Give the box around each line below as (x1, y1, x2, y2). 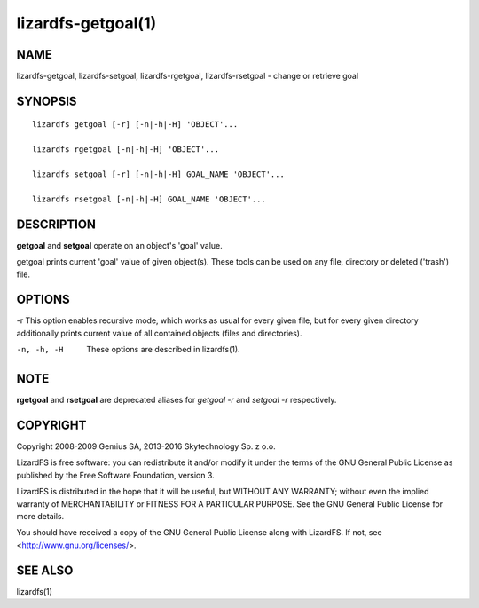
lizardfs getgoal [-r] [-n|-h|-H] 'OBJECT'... (32, 120, 239, 130)
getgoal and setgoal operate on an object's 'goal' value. (16, 240, 223, 250)
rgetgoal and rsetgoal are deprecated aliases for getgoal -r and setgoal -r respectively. (16, 395, 337, 406)
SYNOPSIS (16, 93, 77, 108)
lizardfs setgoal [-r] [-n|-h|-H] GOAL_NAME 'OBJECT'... (32, 170, 286, 179)
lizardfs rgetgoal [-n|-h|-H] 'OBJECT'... (32, 145, 220, 154)
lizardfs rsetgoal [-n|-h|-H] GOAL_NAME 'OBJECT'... (32, 193, 266, 204)
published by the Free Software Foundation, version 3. (16, 470, 215, 480)
